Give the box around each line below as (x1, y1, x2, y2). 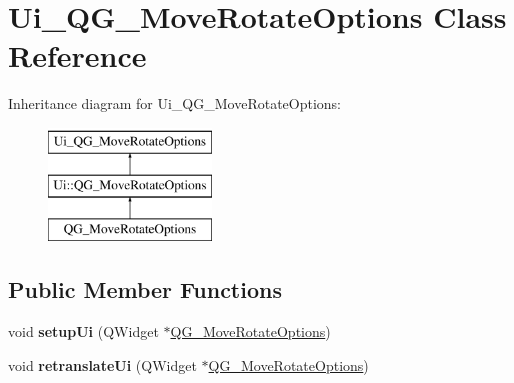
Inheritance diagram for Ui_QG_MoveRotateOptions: (8, 93, 342, 114)
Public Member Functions (8, 274, 282, 305)
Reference (8, 35, 147, 76)
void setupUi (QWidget (8, 321, 159, 342)
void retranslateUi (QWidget (8, 354, 197, 375)
